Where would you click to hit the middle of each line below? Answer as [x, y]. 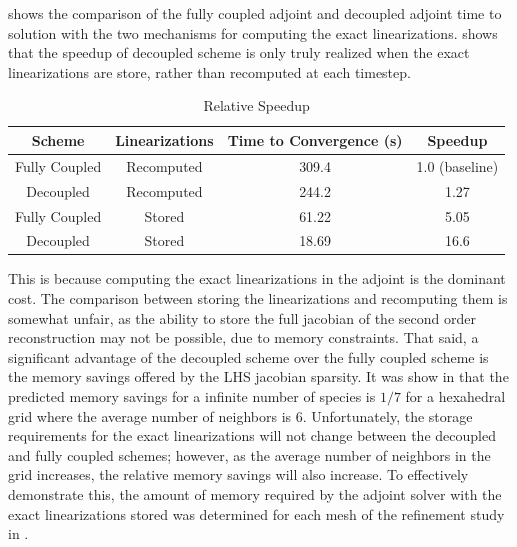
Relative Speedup [256, 105]
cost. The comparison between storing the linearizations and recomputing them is [258, 298]
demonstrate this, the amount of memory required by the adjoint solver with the [255, 493]
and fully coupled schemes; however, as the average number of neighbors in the [249, 454]
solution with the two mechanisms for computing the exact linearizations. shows [253, 32]
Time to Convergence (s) [315, 139]
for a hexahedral [455, 396]
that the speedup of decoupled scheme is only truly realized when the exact [239, 52]
